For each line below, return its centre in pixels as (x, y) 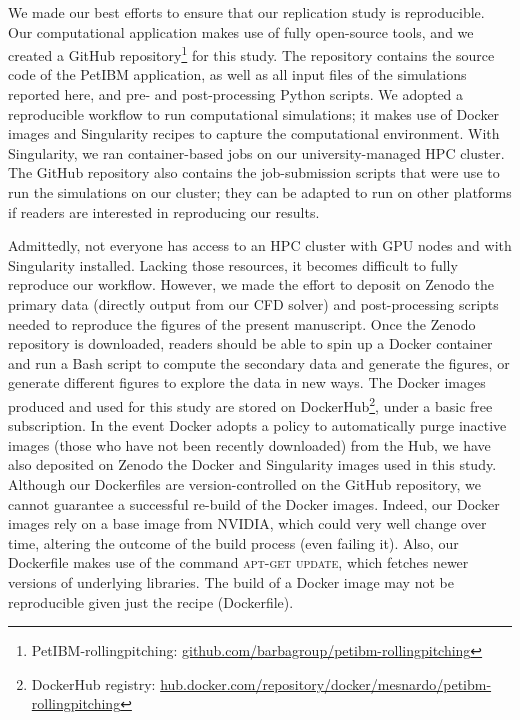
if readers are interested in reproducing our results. (164, 211)
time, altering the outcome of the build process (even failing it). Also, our (233, 542)
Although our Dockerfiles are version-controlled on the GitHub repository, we (244, 483)
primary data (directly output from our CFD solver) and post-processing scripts (253, 303)
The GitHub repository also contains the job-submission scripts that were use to (254, 172)
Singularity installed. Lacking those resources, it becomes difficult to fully (233, 264)
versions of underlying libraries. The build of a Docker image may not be (231, 581)
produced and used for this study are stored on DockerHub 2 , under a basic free (250, 404)
